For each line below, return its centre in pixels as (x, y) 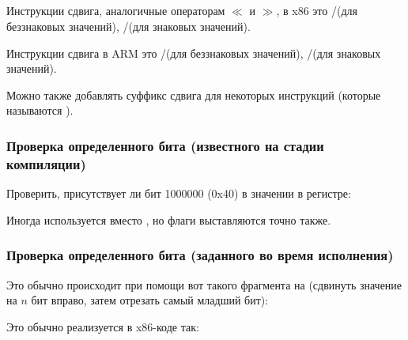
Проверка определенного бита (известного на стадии (165, 145)
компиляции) (46, 163)
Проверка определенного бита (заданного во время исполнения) (200, 255)
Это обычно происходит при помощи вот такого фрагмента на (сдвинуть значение (204, 284)
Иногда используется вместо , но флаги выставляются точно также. (169, 219)
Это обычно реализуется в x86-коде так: (103, 326)
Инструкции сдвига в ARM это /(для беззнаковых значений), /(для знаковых (194, 53)
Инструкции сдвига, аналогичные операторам (116, 11)
